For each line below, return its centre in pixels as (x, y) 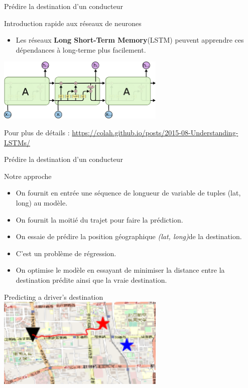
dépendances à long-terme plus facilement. (81, 49)
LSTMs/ (17, 142)
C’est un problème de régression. (66, 253)
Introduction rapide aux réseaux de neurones (73, 23)
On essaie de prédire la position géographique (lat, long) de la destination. (129, 236)
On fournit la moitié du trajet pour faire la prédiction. (99, 219)
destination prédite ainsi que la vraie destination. (91, 279)
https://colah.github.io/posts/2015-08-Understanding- (155, 132)
